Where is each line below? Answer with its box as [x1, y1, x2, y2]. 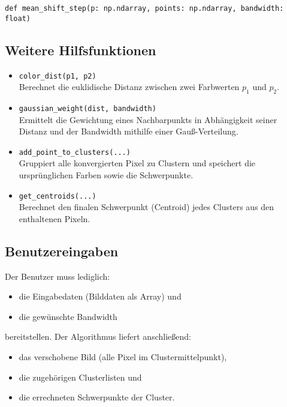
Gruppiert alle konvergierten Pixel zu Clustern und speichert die [19, 157, 256, 169]
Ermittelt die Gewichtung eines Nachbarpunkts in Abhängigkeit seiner [19, 113, 277, 125]
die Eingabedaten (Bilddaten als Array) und [19, 290, 182, 303]
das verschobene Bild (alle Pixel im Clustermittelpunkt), [19, 351, 227, 363]
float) [5, 14, 31, 23]
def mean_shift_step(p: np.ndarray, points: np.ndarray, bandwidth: [5, 4, 284, 13]
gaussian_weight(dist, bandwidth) [19, 104, 156, 113]
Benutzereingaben [5, 241, 119, 260]
